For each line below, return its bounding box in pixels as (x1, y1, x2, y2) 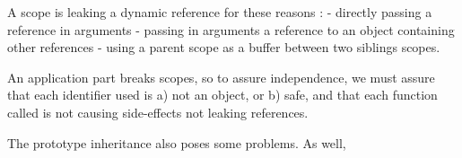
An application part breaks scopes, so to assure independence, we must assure (7, 67, 435, 86)
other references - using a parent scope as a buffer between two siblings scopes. (7, 38, 440, 57)
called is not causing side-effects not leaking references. (7, 102, 309, 121)
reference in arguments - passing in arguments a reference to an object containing (7, 20, 455, 39)
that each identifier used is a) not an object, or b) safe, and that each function (7, 85, 438, 104)
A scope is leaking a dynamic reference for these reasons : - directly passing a (7, 3, 432, 21)
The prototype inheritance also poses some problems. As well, (7, 133, 346, 152)
